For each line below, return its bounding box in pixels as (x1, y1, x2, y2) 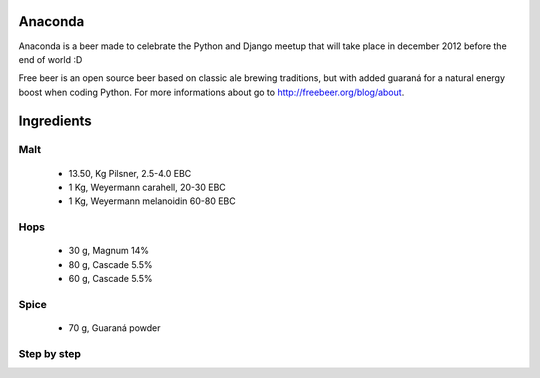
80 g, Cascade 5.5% (68, 258, 153, 270)
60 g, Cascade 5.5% (68, 273, 153, 285)
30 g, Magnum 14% (68, 245, 150, 257)
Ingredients (18, 112, 92, 129)
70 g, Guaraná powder (68, 322, 161, 334)
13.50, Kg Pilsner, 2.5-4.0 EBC (68, 167, 192, 179)
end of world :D (18, 53, 83, 65)
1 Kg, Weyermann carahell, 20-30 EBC (68, 181, 227, 194)
